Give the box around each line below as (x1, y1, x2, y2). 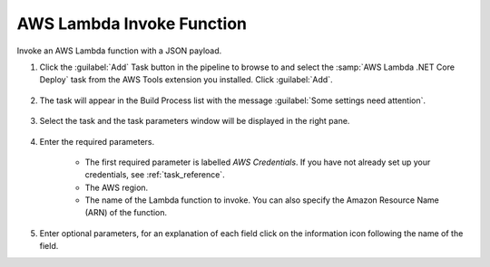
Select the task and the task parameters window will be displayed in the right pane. (39, 116, 350, 127)
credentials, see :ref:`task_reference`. (84, 169, 226, 180)
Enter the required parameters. (39, 136, 155, 147)
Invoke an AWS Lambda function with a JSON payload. (16, 45, 222, 56)
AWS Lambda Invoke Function (16, 14, 248, 33)
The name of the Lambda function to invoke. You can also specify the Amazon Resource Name (84, 195, 439, 205)
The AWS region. (84, 182, 149, 193)
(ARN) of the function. (84, 207, 168, 218)
